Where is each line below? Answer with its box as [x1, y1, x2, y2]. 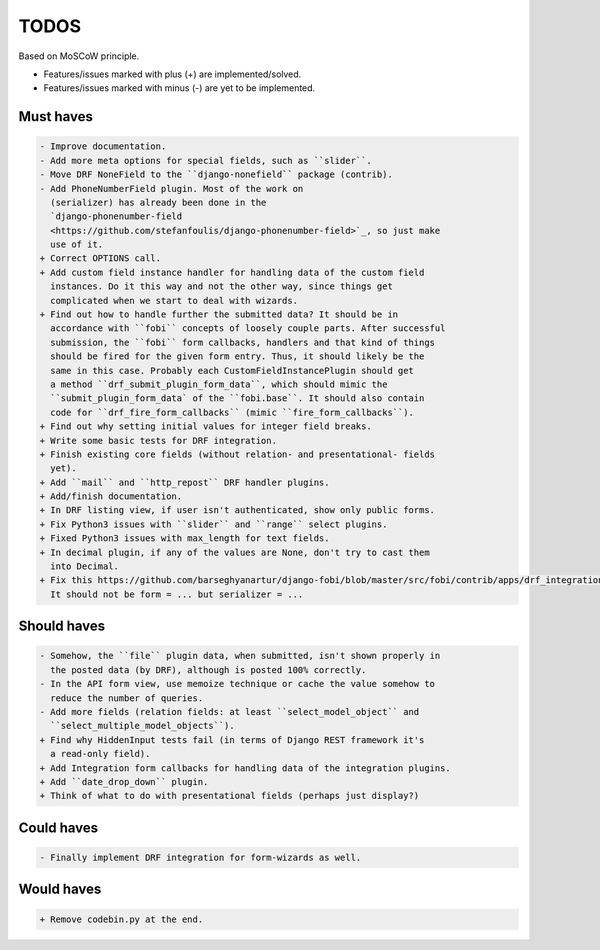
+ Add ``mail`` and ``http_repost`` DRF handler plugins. [39, 476, 330, 488]
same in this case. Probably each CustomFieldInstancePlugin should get [50, 365, 415, 376]
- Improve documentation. [39, 141, 167, 152]
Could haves [18, 819, 99, 836]
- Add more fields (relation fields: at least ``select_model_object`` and [39, 706, 420, 717]
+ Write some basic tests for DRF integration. [39, 435, 277, 446]
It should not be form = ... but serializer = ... [50, 588, 304, 600]
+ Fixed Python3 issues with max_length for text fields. [39, 533, 330, 544]
